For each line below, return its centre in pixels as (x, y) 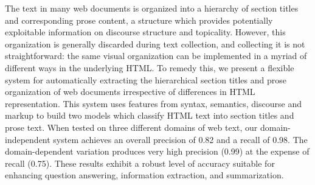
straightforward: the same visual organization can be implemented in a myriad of (156, 56)
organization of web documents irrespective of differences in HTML (130, 92)
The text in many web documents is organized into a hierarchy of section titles (152, 8)
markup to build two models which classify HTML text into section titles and (150, 115)
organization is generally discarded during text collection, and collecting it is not (155, 44)
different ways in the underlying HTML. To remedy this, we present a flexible (150, 67)
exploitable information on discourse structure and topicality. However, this (145, 32)
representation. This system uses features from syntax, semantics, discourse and (153, 103)
